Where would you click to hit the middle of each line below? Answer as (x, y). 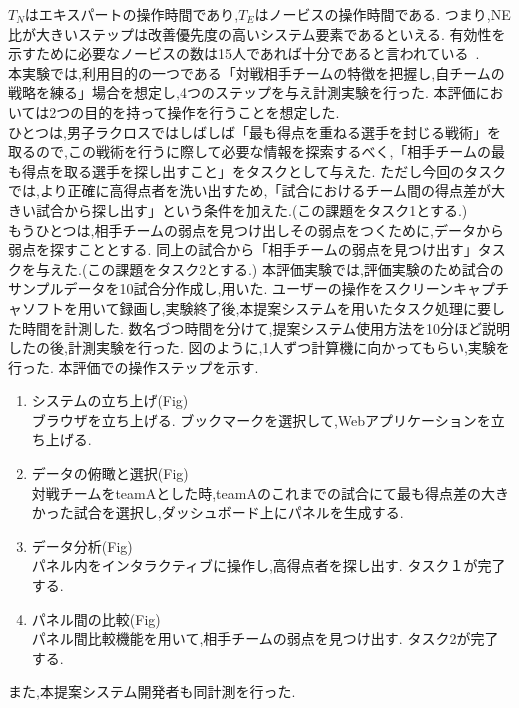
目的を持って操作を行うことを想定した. (212, 111)
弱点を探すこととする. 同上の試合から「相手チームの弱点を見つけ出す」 (243, 249)
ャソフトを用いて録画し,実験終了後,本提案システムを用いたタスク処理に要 (249, 307)
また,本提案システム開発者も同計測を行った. (152, 691)
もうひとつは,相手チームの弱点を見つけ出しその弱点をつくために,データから (256, 229)
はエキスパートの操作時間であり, (131, 14)
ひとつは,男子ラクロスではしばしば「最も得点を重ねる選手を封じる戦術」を (254, 131)
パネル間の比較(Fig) (96, 618)
